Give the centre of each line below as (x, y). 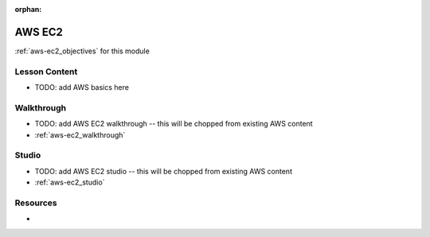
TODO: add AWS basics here (82, 87)
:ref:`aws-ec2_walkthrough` (80, 134)
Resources (36, 203)
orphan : (28, 9)
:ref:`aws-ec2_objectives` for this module (82, 51)
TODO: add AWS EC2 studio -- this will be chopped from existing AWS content (163, 171)
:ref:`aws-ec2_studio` (70, 182)
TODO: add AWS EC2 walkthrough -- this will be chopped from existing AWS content (174, 124)
